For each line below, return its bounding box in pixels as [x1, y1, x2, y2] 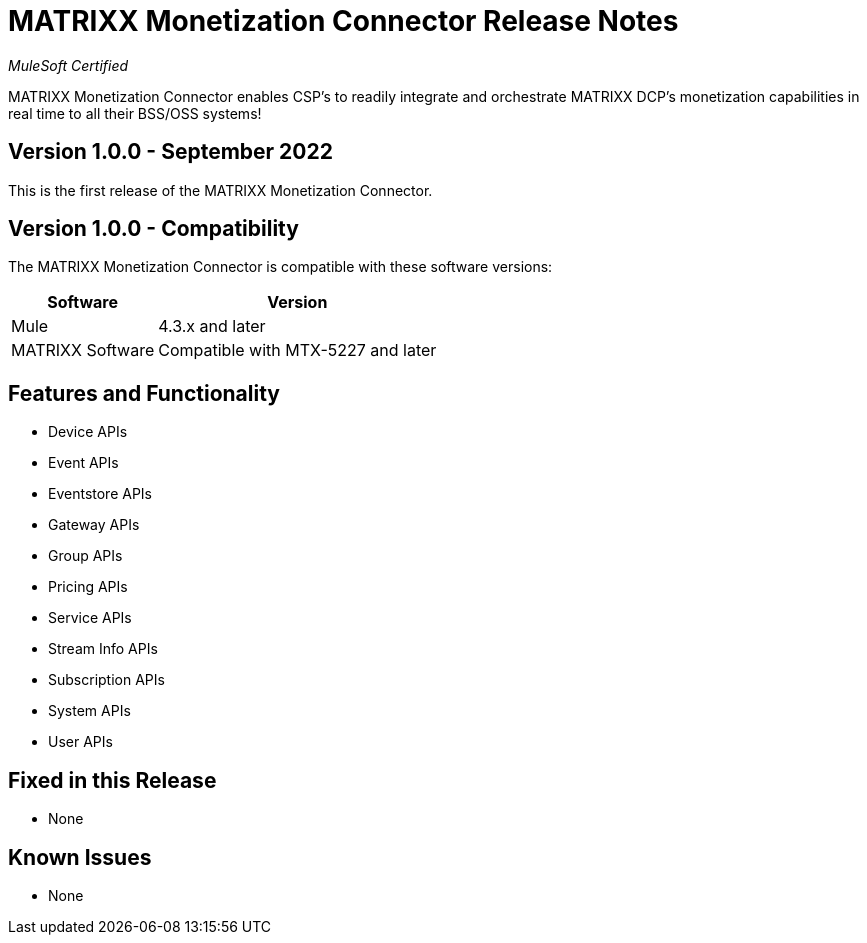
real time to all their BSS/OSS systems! [8, 104, 262, 122]
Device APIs [48, 423, 128, 441]
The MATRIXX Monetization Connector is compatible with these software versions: [8, 258, 553, 276]
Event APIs [48, 454, 119, 472]
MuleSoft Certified [8, 56, 129, 74]
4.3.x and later [158, 316, 266, 337]
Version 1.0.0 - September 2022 [8, 139, 333, 165]
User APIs [48, 733, 113, 751]
